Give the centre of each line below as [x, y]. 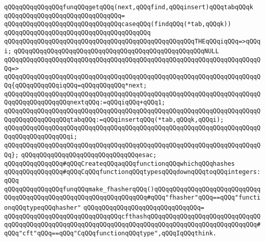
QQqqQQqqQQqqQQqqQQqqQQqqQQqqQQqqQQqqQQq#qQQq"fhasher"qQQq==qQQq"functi [132, 198]
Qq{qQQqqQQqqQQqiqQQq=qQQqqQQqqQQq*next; [76, 85]
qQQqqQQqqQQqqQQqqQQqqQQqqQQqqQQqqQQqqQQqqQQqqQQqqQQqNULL [116, 51]
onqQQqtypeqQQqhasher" [43, 208]
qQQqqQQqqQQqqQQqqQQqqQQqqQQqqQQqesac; [89, 155]
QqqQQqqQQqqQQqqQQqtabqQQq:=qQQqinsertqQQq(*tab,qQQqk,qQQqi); [114, 119]
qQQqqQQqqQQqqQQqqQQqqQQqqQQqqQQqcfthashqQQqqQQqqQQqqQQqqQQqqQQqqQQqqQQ [132, 216]
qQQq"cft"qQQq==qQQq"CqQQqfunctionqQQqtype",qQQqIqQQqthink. [111, 234]
